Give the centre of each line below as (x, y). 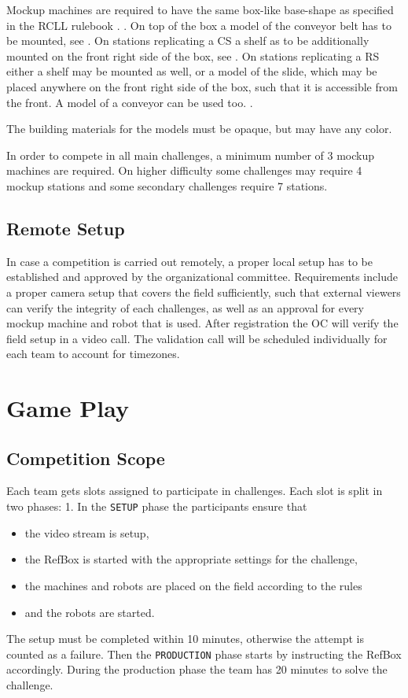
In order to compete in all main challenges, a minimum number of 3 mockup (191, 155)
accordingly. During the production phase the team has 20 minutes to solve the (197, 669)
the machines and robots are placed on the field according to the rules (193, 585)
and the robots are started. (90, 612)
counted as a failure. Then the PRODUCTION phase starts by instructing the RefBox (204, 654)
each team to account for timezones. (93, 354)
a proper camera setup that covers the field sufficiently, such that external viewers (204, 292)
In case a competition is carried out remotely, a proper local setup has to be (189, 261)
